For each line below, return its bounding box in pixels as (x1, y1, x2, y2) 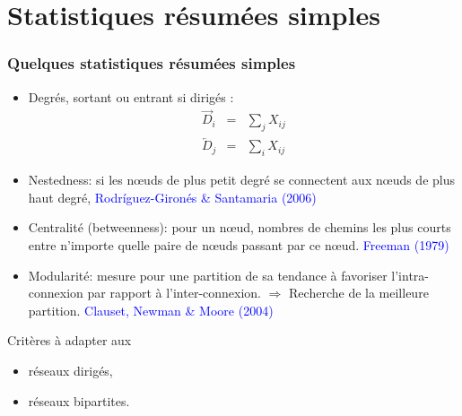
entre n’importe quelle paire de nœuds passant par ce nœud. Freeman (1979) (28, 236, 449, 255)
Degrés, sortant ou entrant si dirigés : (28, 87, 234, 106)
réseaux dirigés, (28, 361, 113, 380)
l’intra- (391, 265, 430, 284)
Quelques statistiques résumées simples (7, 52, 296, 74)
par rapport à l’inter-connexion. (87, 283, 262, 302)
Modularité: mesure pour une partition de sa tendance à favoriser (28, 265, 388, 284)
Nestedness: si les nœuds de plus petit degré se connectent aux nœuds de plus (28, 170, 456, 189)
